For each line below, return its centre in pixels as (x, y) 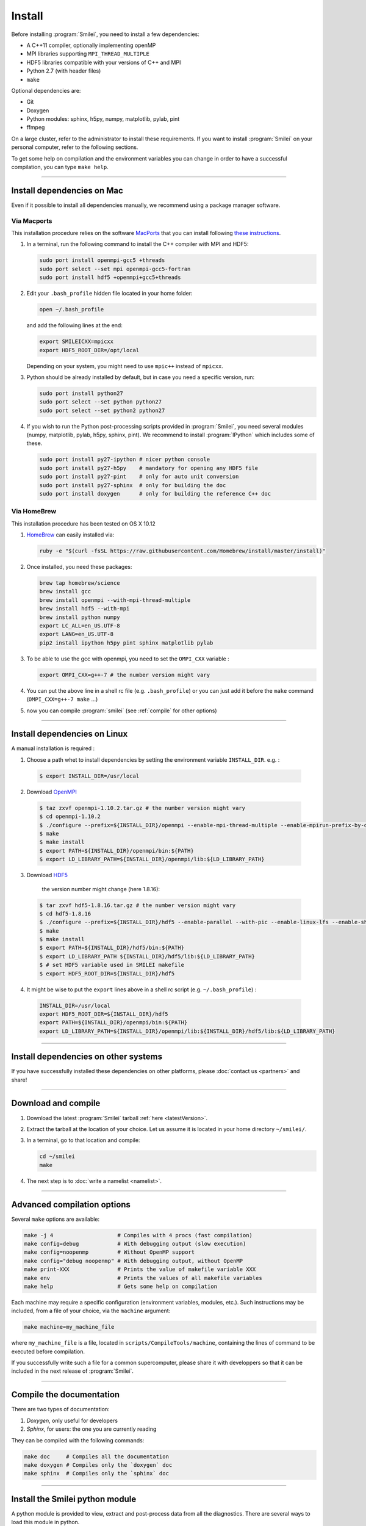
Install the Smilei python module (74, 1499)
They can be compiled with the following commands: (78, 1440)
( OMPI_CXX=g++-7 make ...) (62, 700)
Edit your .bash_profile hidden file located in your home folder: (109, 294)
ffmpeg (36, 128)
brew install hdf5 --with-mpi (84, 609)
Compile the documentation (66, 1395)
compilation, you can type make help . (60, 167)
